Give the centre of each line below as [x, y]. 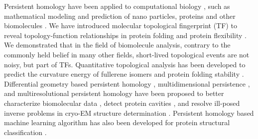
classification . [25, 132]
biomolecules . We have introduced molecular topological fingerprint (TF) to [121, 25]
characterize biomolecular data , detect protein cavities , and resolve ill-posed [122, 103]
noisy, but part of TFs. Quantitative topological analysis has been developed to [125, 64]
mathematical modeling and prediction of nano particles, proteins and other [120, 16]
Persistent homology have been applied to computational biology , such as [117, 6]
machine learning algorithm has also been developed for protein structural [117, 122]
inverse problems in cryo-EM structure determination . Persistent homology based [129, 113]
